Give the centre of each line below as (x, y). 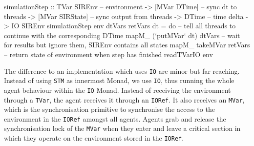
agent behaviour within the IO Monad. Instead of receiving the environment (117, 90)
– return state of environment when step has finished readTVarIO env (108, 54)
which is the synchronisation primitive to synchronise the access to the (109, 109)
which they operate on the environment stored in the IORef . (94, 138)
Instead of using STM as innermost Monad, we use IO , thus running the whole (119, 80)
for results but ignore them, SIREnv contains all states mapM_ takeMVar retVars (127, 45)
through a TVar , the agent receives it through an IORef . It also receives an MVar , (124, 99)
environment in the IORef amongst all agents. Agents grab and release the (115, 118)
